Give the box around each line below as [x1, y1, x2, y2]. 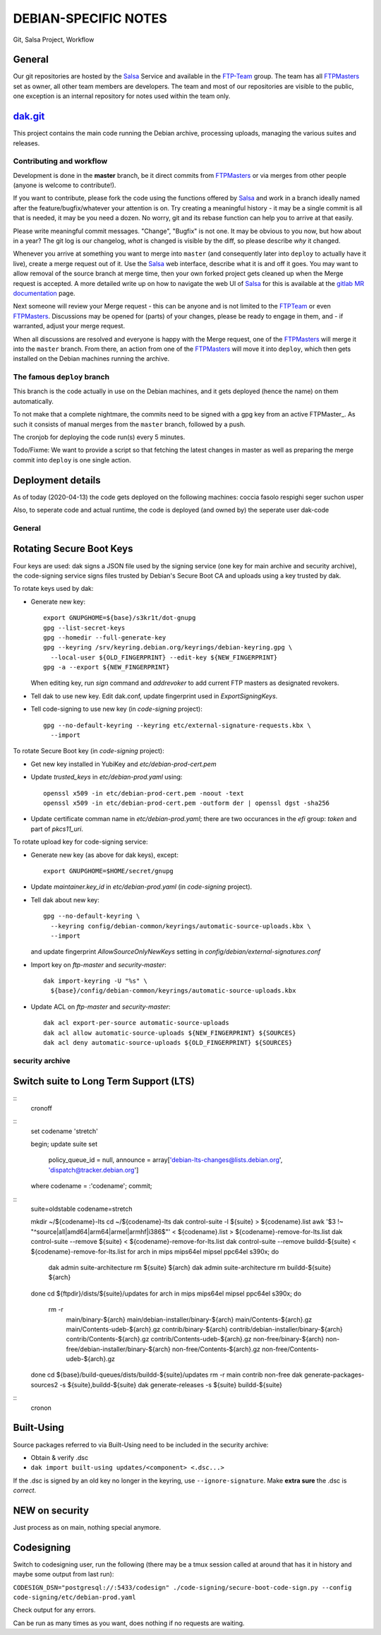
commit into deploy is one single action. [13, 455, 131, 464]
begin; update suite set [30, 1140, 98, 1149]
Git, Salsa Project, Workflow [13, 35, 95, 44]
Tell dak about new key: [30, 895, 100, 904]
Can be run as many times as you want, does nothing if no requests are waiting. [13, 1619, 245, 1627]
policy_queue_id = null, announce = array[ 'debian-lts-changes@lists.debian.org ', [48, 1156, 283, 1164]
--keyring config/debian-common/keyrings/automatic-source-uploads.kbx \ [50, 922, 311, 930]
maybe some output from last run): [13, 1570, 114, 1579]
